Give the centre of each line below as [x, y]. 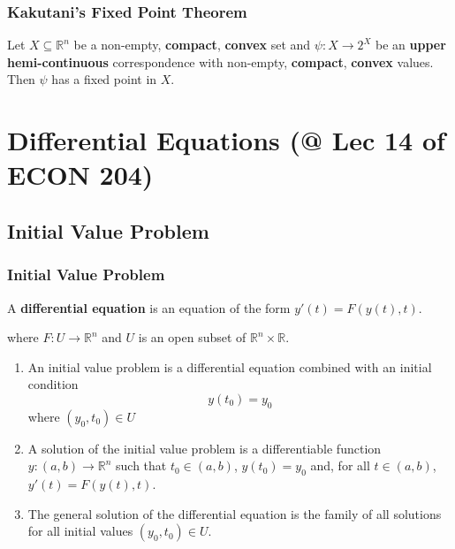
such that [141, 465]
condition [53, 384]
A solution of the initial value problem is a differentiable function [205, 448]
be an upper [411, 45]
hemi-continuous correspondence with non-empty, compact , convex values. [220, 61]
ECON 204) [80, 175]
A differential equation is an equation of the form [149, 307]
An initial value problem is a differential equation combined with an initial [230, 366]
